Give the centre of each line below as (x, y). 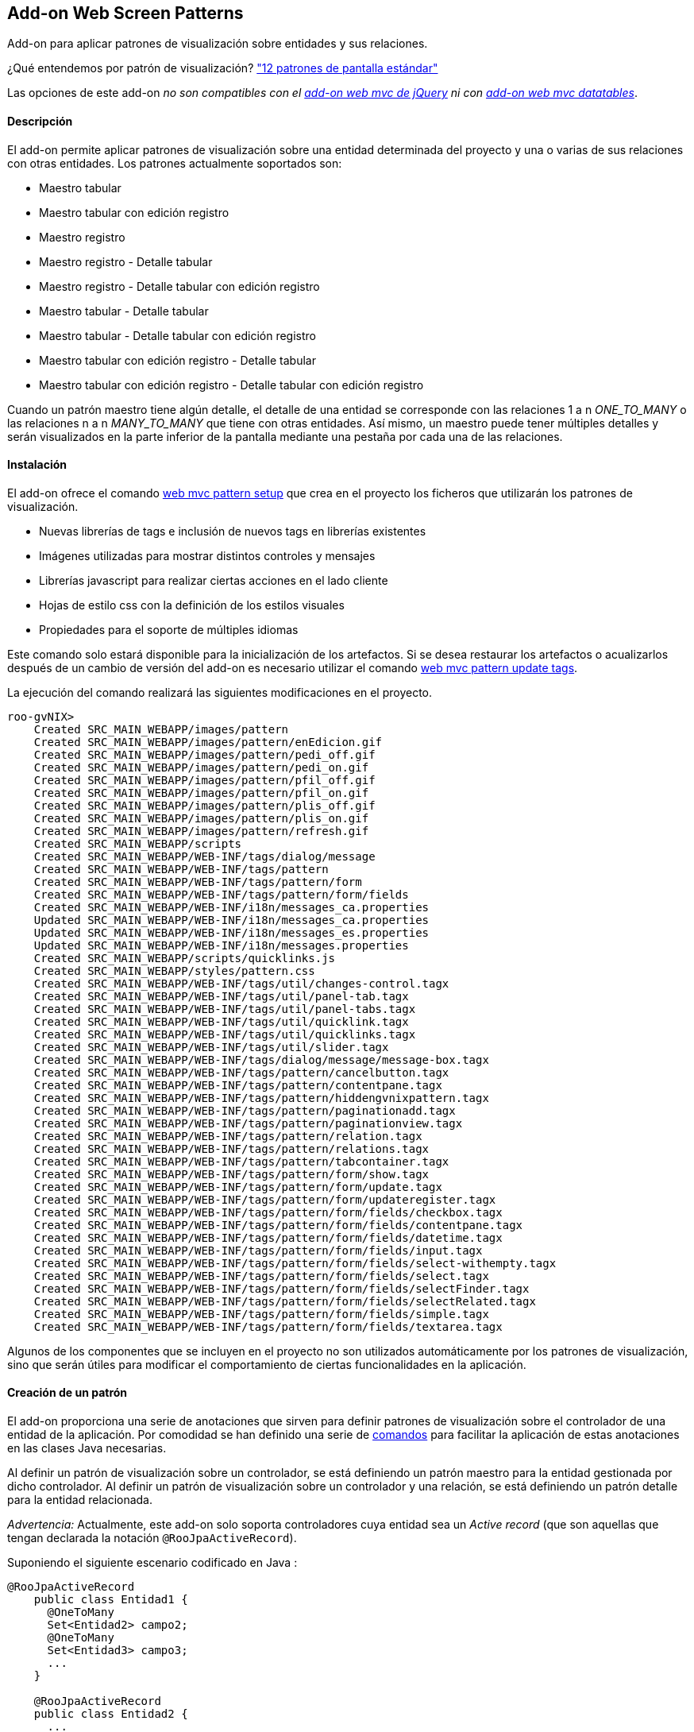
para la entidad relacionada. (80, 1500)
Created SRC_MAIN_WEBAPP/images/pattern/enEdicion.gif (208, 742)
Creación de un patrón (67, 1393)
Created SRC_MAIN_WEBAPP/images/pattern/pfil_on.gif (201, 793)
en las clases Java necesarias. (87, 1448)
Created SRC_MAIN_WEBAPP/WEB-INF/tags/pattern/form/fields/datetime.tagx (268, 1237)
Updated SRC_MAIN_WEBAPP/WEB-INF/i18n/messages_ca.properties (231, 920)
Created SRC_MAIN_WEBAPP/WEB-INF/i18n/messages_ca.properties (231, 907)
